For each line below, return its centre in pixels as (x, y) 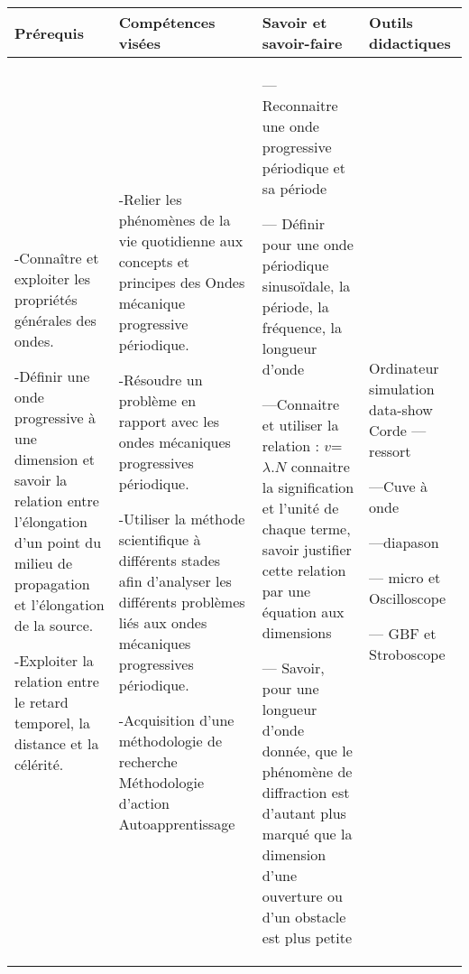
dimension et (55, 459)
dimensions (297, 632)
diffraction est (306, 792)
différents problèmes (182, 601)
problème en (157, 400)
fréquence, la (302, 327)
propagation (52, 584)
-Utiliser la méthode (182, 518)
